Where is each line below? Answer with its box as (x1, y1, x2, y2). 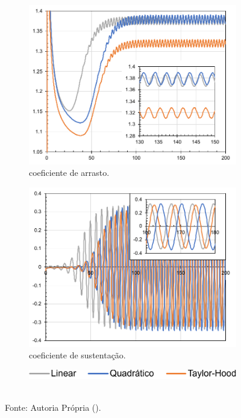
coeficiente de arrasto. (29, 166, 110, 179)
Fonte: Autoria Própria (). (5, 401, 101, 413)
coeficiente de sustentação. (29, 349, 126, 361)
